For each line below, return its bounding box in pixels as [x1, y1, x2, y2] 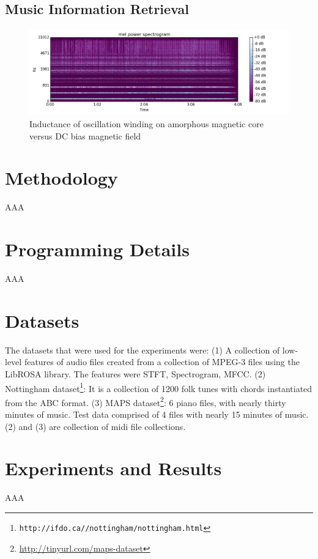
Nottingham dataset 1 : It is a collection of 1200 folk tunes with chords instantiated [5, 380, 312, 394]
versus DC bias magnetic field [29, 129, 141, 142]
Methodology [5, 165, 118, 190]
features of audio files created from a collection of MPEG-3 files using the [24, 355, 300, 368]
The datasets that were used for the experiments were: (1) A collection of [5, 343, 280, 356]
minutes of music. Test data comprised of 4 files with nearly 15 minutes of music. [5, 408, 309, 421]
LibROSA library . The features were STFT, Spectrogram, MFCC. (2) [5, 367, 266, 380]
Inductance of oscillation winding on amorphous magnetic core [29, 117, 264, 130]
